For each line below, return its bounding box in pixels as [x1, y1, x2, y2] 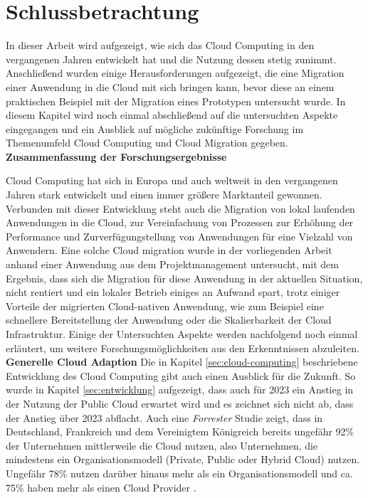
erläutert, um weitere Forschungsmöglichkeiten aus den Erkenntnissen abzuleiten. [6, 340, 359, 355]
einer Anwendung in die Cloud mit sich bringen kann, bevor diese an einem [6, 79, 335, 94]
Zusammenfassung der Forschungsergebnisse [6, 149, 227, 164]
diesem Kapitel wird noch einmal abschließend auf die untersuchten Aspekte [6, 107, 338, 122]
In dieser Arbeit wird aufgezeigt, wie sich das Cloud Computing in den [6, 38, 315, 53]
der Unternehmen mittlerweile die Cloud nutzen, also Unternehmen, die [6, 438, 318, 452]
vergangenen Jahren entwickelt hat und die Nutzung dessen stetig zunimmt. [6, 51, 337, 66]
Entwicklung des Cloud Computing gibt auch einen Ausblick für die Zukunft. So [6, 368, 356, 383]
